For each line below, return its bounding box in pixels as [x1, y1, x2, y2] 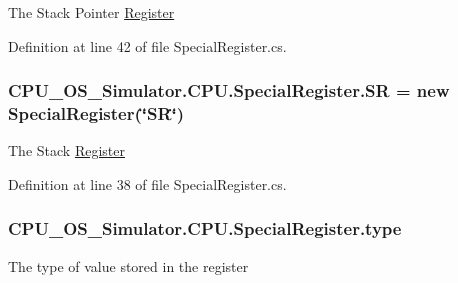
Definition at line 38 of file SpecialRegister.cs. [8, 173, 287, 194]
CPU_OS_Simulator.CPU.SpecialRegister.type [8, 216, 402, 241]
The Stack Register [8, 140, 125, 161]
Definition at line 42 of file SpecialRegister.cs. [8, 35, 287, 56]
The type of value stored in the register [8, 255, 249, 276]
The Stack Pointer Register [8, 2, 175, 22]
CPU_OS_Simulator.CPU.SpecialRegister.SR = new [8, 78, 450, 103]
